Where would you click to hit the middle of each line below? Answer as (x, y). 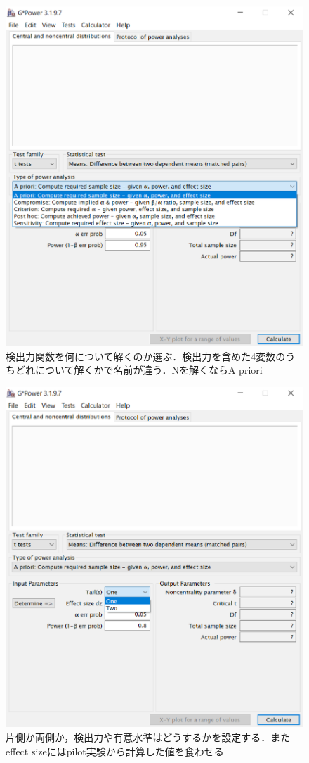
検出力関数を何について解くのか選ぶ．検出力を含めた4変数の (146, 356)
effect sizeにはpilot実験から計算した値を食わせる (115, 751)
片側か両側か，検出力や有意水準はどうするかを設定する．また (148, 737)
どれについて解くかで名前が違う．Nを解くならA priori (139, 370)
